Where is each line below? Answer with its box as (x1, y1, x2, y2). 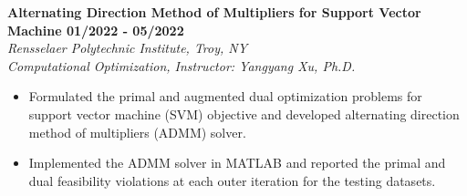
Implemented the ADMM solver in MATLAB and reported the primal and (28, 153, 446, 172)
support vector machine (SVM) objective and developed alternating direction (28, 104, 460, 123)
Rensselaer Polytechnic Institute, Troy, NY (7, 38, 248, 57)
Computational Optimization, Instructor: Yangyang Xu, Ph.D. (7, 56, 356, 75)
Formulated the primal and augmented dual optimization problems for (28, 87, 422, 106)
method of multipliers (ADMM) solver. (28, 122, 246, 141)
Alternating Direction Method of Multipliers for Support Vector (7, 3, 421, 21)
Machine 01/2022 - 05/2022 (7, 20, 184, 39)
